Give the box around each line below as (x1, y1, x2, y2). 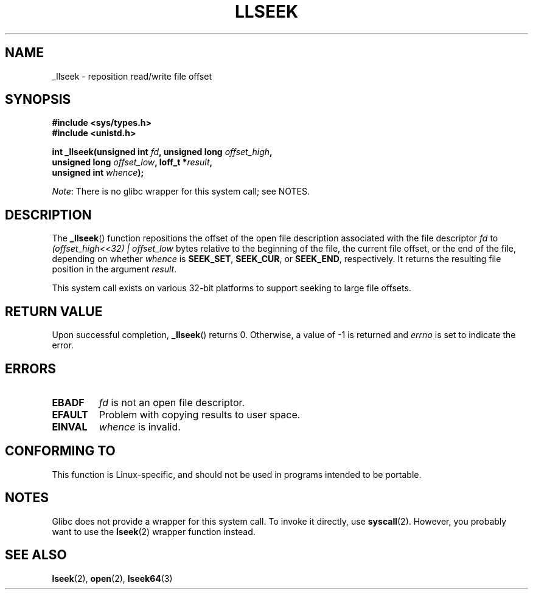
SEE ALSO (5, 547, 67, 563)
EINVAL (52, 420, 88, 433)
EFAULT (52, 408, 88, 421)
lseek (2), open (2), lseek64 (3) (52, 573, 173, 584)
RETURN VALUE (5, 303, 103, 319)
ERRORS (5, 361, 57, 376)
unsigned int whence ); (52, 167, 144, 178)
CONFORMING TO (5, 443, 116, 459)
